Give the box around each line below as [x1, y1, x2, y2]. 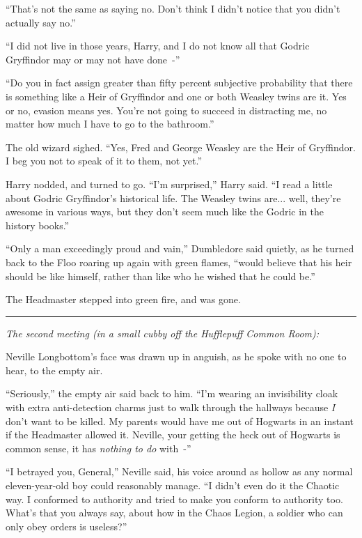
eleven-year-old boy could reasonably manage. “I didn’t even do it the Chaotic [6, 478, 340, 493]
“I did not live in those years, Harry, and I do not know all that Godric [6, 38, 310, 53]
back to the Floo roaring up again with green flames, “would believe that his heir [6, 254, 352, 269]
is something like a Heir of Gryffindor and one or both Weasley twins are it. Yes [6, 89, 347, 103]
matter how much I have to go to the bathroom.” [6, 116, 214, 131]
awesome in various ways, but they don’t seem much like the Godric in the [6, 204, 324, 219]
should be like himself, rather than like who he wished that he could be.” [6, 268, 315, 283]
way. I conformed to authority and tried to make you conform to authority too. [6, 491, 343, 506]
